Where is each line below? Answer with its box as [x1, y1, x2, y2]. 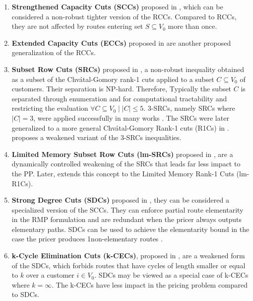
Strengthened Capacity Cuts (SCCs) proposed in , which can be [11, 1, 223, 11]
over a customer [26, 270, 74, 280]
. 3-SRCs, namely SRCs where [143, 103, 235, 113]
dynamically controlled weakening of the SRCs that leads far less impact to [11, 158, 241, 169]
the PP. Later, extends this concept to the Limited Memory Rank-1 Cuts [11, 168, 234, 178]
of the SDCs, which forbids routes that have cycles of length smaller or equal [11, 260, 246, 270]
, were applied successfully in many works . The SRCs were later [33, 112, 229, 123]
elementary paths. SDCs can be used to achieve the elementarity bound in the [11, 224, 250, 234]
